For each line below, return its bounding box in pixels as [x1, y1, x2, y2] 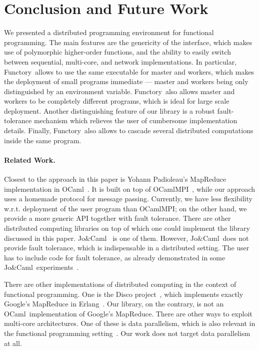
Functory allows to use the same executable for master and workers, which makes [4, 66, 254, 77]
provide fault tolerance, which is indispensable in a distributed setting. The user [4, 242, 249, 253]
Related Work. [4, 154, 55, 165]
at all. [4, 337, 22, 348]
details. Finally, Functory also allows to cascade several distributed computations [4, 125, 253, 136]
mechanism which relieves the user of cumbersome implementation [33, 115, 237, 126]
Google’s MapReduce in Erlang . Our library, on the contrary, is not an [4, 298, 224, 309]
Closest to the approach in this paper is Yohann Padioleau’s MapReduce [4, 174, 226, 184]
